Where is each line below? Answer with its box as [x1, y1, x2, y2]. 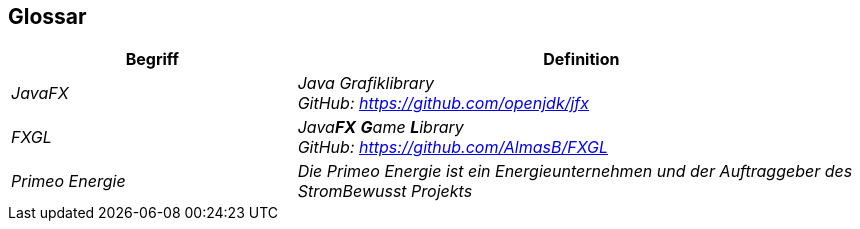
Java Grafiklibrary [297, 73, 434, 94]
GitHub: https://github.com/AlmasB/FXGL [297, 137, 608, 158]
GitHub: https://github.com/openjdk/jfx [297, 93, 590, 114]
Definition [543, 49, 620, 70]
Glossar [8, 4, 87, 29]
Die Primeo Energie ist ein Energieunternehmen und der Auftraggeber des [297, 161, 853, 182]
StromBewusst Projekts [297, 181, 473, 202]
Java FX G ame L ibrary [297, 117, 464, 138]
